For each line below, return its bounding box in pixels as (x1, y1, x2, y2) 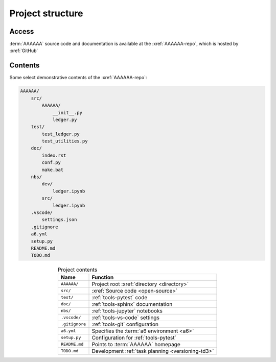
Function (91, 274, 114, 281)
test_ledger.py (41, 131, 80, 137)
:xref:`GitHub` (9, 47, 38, 54)
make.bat (41, 166, 64, 173)
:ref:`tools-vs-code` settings (91, 314, 159, 321)
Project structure (9, 8, 83, 19)
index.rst (41, 152, 66, 158)
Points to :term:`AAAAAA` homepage (91, 341, 181, 348)
